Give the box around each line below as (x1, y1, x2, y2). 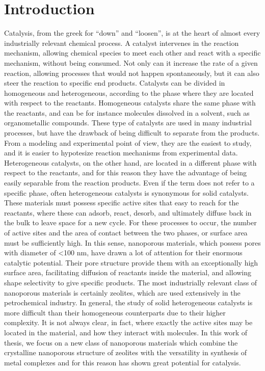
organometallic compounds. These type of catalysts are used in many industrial (4, 117, 252, 128)
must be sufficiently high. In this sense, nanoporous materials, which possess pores (4, 237, 261, 248)
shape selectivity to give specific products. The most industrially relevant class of (4, 277, 257, 287)
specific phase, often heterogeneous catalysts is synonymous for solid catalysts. (4, 187, 249, 198)
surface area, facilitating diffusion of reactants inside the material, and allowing (4, 267, 252, 278)
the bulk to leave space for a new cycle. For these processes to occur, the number (4, 217, 257, 228)
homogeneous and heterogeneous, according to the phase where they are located (4, 87, 254, 98)
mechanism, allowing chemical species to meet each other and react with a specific (4, 47, 261, 58)
